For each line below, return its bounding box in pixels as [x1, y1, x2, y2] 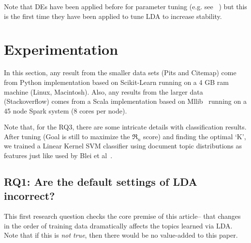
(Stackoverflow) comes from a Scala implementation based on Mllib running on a [4, 96, 247, 106]
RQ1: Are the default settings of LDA [4, 174, 198, 189]
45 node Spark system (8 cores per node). [4, 105, 127, 115]
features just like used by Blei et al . [4, 150, 113, 161]
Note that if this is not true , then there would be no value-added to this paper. [4, 230, 238, 240]
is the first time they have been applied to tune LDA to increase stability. [4, 11, 222, 21]
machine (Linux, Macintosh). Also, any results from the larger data [4, 86, 203, 97]
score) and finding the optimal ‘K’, [143, 131, 246, 141]
